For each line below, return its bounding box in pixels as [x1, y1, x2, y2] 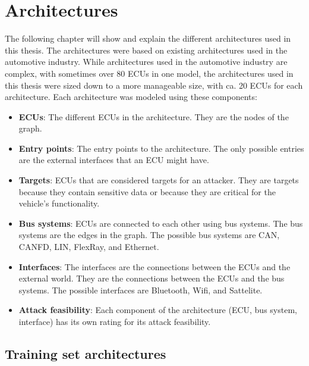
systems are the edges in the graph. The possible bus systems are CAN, [18, 229, 280, 241]
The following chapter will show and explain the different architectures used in [5, 32, 291, 45]
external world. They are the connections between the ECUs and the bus [18, 272, 285, 284]
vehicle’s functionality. [18, 197, 100, 209]
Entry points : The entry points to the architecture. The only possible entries [18, 142, 304, 154]
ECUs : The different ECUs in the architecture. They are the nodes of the [18, 110, 289, 123]
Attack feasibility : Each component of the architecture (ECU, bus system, [18, 304, 297, 316]
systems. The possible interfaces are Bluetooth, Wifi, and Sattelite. [18, 283, 263, 296]
